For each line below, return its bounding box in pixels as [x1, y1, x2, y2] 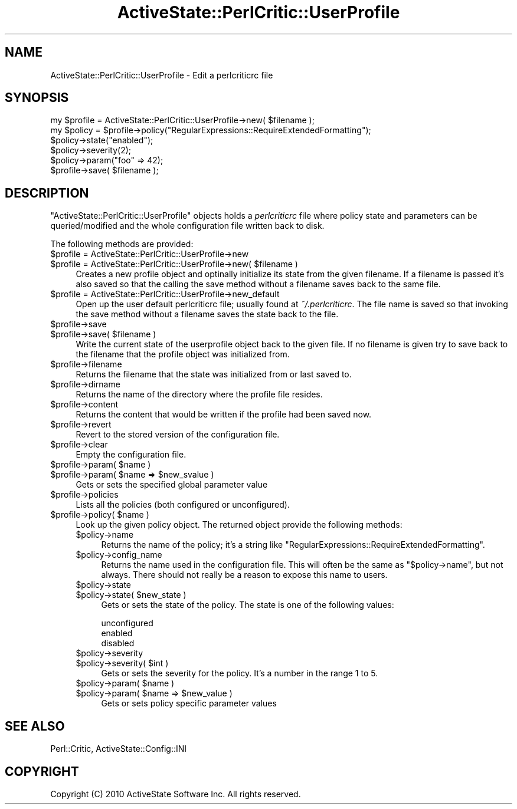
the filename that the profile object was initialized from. [76, 349, 290, 360]
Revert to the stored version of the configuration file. [76, 429, 280, 440]
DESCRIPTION [5, 185, 89, 200]
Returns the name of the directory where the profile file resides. [76, 389, 323, 400]
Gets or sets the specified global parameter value [76, 479, 268, 490]
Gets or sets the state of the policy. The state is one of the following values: [101, 600, 394, 610]
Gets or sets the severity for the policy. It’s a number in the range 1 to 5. [101, 668, 378, 679]
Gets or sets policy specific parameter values [101, 698, 277, 709]
